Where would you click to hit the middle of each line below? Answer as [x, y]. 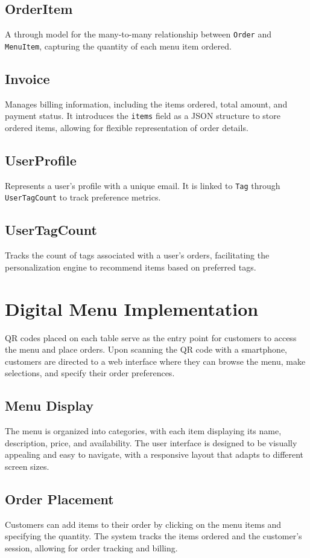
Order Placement [59, 499]
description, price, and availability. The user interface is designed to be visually [151, 442]
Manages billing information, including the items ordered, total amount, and [146, 104]
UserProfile [41, 160]
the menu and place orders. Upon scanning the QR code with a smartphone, [146, 349]
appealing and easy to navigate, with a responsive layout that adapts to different [154, 454]
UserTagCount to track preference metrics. [83, 197]
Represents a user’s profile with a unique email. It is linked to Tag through [143, 185]
